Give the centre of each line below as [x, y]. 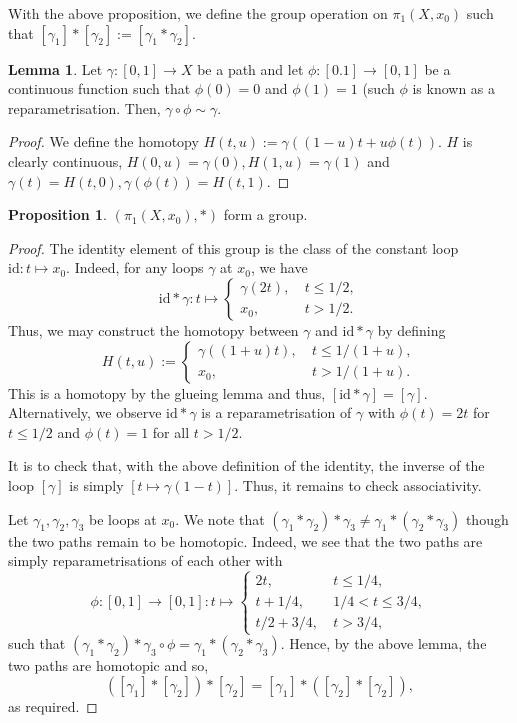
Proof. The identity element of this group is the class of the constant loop [233, 247]
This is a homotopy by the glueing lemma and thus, [167, 392]
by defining [411, 329]
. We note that [220, 518]
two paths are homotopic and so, [108, 665]
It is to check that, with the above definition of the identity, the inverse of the [246, 465]
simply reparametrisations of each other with [145, 560]
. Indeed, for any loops [135, 267]
